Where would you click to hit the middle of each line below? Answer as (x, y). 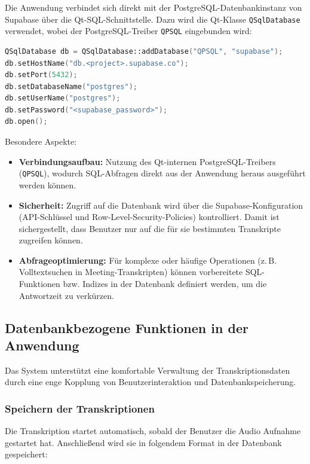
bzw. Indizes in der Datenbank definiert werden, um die (165, 284)
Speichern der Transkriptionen (80, 408)
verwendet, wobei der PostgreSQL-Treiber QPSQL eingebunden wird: (128, 31)
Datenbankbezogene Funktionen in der (127, 327)
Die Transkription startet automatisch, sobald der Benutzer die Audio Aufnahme (153, 431)
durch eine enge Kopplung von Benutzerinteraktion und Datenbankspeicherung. (151, 382)
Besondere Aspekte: (41, 141)
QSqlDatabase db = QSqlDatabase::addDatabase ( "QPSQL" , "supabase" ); (144, 51)
